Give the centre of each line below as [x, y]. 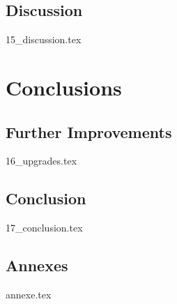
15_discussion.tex [44, 39]
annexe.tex [29, 294]
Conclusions [64, 87]
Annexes [37, 265]
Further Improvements [89, 131]
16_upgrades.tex [41, 161]
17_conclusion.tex [44, 228]
